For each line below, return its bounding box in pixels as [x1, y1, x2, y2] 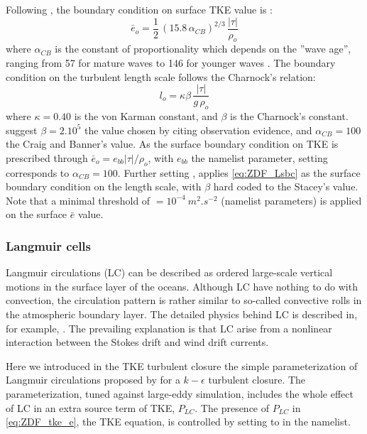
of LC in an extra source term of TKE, [6, 400, 175, 415]
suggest [6, 122, 38, 137]
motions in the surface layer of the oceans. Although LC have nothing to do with [6, 278, 358, 293]
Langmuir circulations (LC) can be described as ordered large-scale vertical [6, 265, 333, 280]
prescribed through [6, 150, 88, 165]
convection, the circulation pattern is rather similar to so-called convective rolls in [6, 293, 362, 308]
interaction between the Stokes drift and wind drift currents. [6, 335, 269, 349]
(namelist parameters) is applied [221, 192, 362, 207]
